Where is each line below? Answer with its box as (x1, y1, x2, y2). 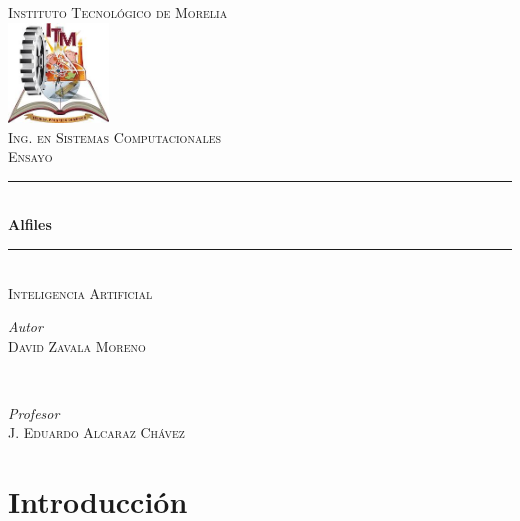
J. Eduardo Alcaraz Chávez (8, 422, 185, 443)
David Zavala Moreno (8, 335, 146, 356)
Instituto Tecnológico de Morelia (8, 2, 228, 22)
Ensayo (8, 146, 53, 167)
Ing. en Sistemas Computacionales (8, 126, 222, 147)
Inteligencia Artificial (8, 282, 153, 303)
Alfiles (8, 214, 52, 235)
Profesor (8, 402, 60, 423)
